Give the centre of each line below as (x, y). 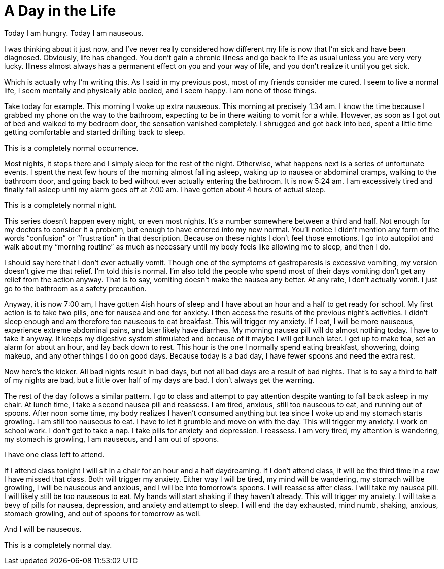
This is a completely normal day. (58, 545)
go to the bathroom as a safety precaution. (75, 288)
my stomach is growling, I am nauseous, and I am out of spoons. (112, 439)
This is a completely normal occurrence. (71, 148)
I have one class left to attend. (54, 454)
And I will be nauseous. (43, 529)
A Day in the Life (60, 11)
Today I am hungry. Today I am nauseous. (74, 33)
